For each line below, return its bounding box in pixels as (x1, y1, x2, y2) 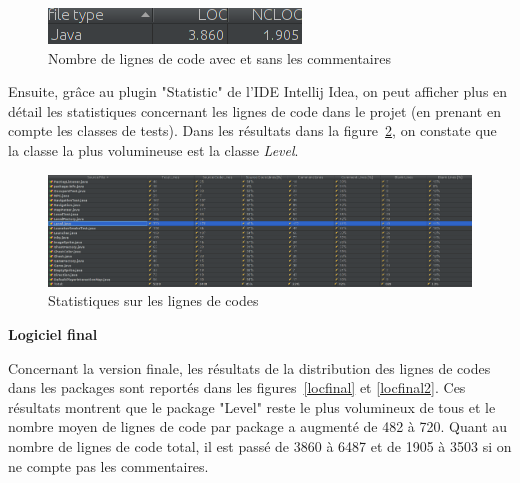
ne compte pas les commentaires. (8, 455, 209, 476)
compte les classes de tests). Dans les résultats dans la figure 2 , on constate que (8, 120, 497, 141)
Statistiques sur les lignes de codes (48, 290, 259, 311)
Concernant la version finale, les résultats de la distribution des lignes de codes (8, 357, 491, 378)
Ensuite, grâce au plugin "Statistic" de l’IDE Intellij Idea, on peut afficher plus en (8, 81, 508, 102)
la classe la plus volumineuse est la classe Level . (8, 139, 299, 160)
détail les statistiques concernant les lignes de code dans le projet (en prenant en (8, 100, 501, 121)
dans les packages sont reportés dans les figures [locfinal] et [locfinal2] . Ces (8, 377, 466, 398)
